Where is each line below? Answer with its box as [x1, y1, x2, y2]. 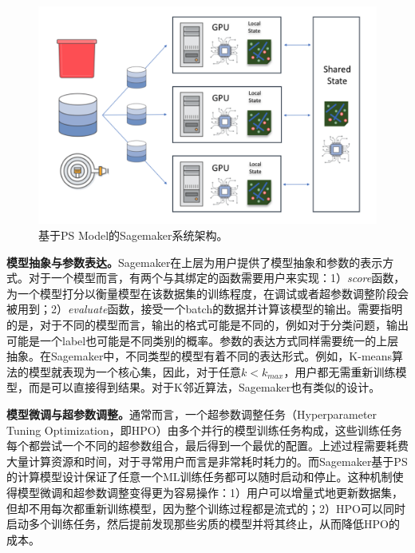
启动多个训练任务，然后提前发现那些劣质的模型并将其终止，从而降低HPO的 [6, 515, 400, 532]
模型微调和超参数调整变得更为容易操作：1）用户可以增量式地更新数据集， [17, 483, 403, 500]
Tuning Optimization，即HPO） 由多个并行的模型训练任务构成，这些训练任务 [6, 421, 402, 438]
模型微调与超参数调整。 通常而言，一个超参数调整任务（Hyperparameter [6, 405, 377, 422]
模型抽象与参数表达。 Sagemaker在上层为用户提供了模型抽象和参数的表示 [6, 253, 383, 270]
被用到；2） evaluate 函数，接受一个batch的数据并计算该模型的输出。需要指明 [6, 300, 403, 317]
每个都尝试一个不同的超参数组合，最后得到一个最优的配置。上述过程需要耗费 [6, 437, 409, 454]
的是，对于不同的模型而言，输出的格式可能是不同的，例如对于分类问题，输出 [6, 316, 409, 333]
